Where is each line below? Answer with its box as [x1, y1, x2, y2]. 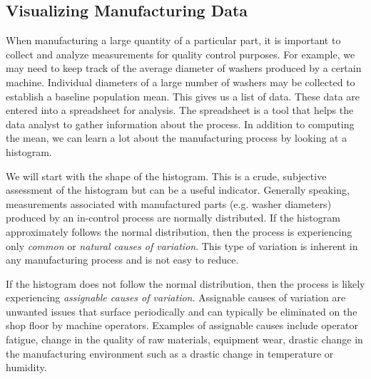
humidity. [6, 360, 47, 375]
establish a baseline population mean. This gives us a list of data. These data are [6, 88, 360, 103]
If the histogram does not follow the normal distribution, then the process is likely [6, 276, 365, 291]
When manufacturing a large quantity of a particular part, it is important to [6, 33, 341, 48]
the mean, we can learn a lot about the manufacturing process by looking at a [6, 130, 347, 145]
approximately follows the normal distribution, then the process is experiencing [6, 224, 352, 239]
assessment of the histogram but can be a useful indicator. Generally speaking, [6, 182, 350, 197]
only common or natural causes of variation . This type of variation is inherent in [6, 238, 358, 253]
